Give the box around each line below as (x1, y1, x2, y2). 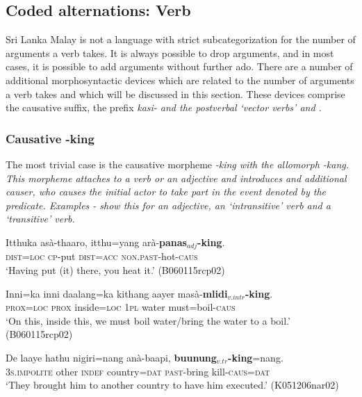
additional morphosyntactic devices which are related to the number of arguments (6, 72, 354, 87)
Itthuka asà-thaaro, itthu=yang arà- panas (6, 234, 187, 249)
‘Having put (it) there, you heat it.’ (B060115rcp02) (6, 263, 225, 277)
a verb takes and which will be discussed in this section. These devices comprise (6, 86, 345, 101)
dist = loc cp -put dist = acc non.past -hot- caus (6, 249, 198, 264)
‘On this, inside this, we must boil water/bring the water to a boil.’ (6, 313, 290, 327)
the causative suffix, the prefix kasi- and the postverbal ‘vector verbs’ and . (6, 100, 322, 115)
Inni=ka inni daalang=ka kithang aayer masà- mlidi (6, 286, 228, 300)
